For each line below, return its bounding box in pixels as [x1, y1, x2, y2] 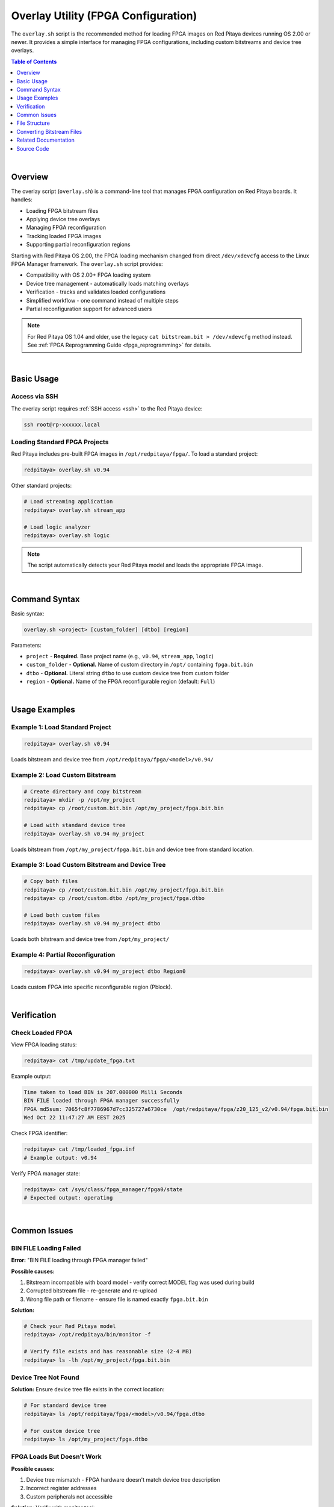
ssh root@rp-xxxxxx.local [23, 421, 101, 428]
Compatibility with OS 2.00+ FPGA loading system [26, 271, 151, 278]
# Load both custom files [23, 911, 101, 919]
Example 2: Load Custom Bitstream [11, 770, 116, 779]
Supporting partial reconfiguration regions [26, 241, 131, 248]
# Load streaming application [23, 498, 113, 505]
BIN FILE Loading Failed [11, 1244, 81, 1252]
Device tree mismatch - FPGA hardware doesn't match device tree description [26, 1476, 220, 1483]
